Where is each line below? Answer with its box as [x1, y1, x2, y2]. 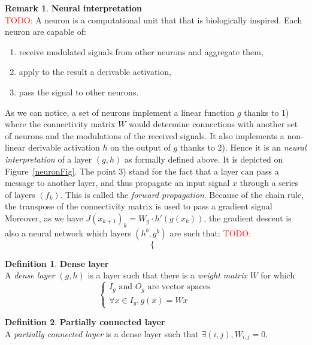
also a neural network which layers [5, 226, 131, 239]
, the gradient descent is [204, 211, 292, 224]
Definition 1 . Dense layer [5, 257, 109, 269]
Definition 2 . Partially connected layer [5, 316, 165, 328]
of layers [5, 188, 35, 200]
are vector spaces [147, 283, 210, 292]
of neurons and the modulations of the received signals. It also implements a [5, 129, 284, 142]
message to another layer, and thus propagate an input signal [5, 176, 230, 189]
